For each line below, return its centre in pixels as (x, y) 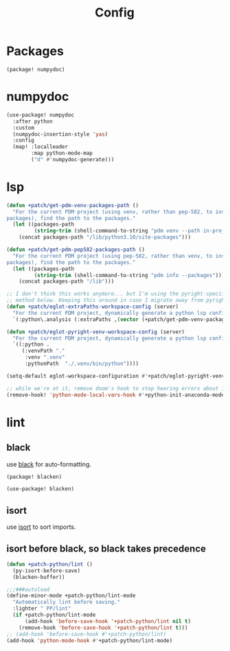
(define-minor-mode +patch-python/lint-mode (71, 596)
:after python (33, 121)
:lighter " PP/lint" (42, 608)
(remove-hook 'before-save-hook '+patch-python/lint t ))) (103, 628)
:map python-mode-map (62, 153)
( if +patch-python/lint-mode (54, 615)
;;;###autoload (28, 589)
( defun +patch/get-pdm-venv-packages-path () (72, 205)
